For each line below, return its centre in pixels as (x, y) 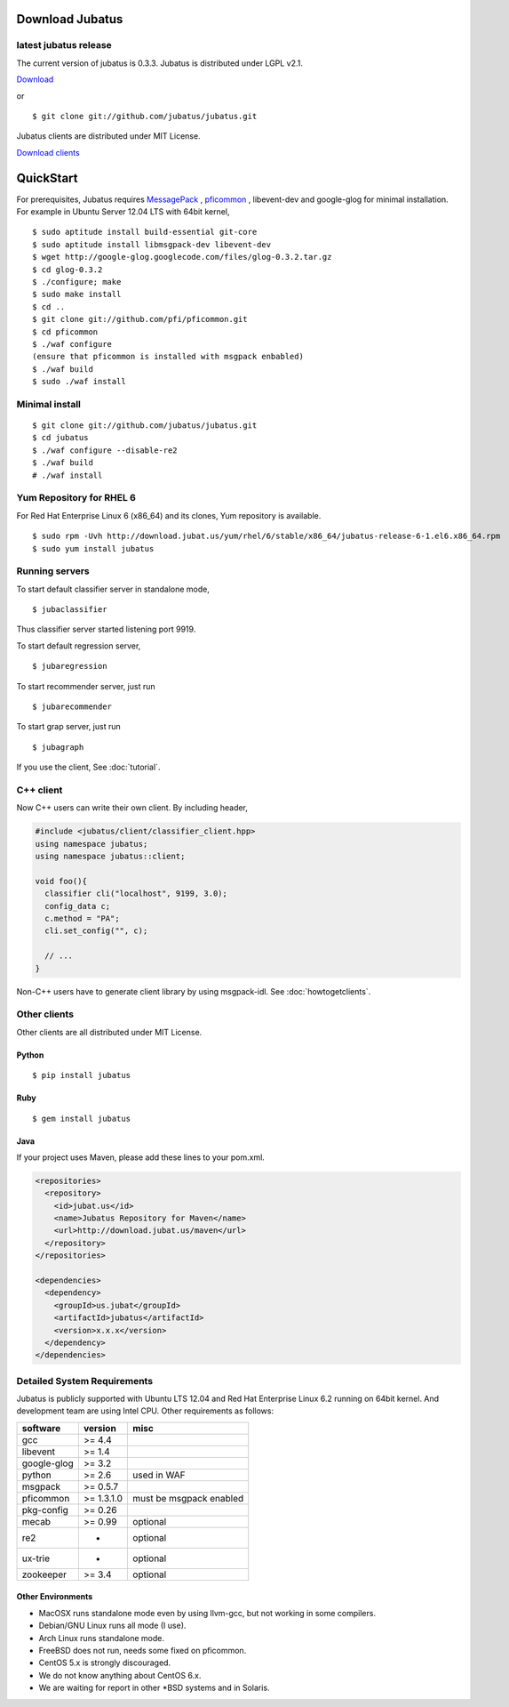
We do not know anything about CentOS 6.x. (120, 1675)
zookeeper (44, 1574)
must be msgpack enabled (188, 1498)
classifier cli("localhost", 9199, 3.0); (136, 894)
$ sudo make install (77, 294)
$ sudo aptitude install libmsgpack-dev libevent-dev (151, 244)
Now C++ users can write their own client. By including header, (132, 808)
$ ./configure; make (77, 282)
